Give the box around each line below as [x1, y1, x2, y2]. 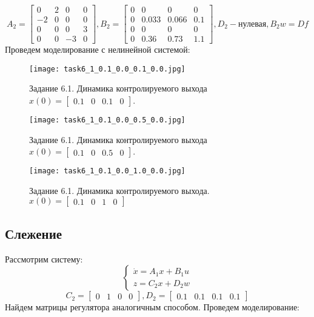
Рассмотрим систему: [5, 252, 83, 265]
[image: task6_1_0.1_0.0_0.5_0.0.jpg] [29, 115, 185, 124]
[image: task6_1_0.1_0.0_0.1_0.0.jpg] [29, 64, 185, 73]
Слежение [5, 224, 62, 242]
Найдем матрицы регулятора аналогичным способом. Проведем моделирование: [5, 301, 299, 313]
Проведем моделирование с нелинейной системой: [5, 43, 190, 56]
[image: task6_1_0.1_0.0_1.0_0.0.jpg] [29, 167, 185, 176]
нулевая [238, 19, 267, 28]
